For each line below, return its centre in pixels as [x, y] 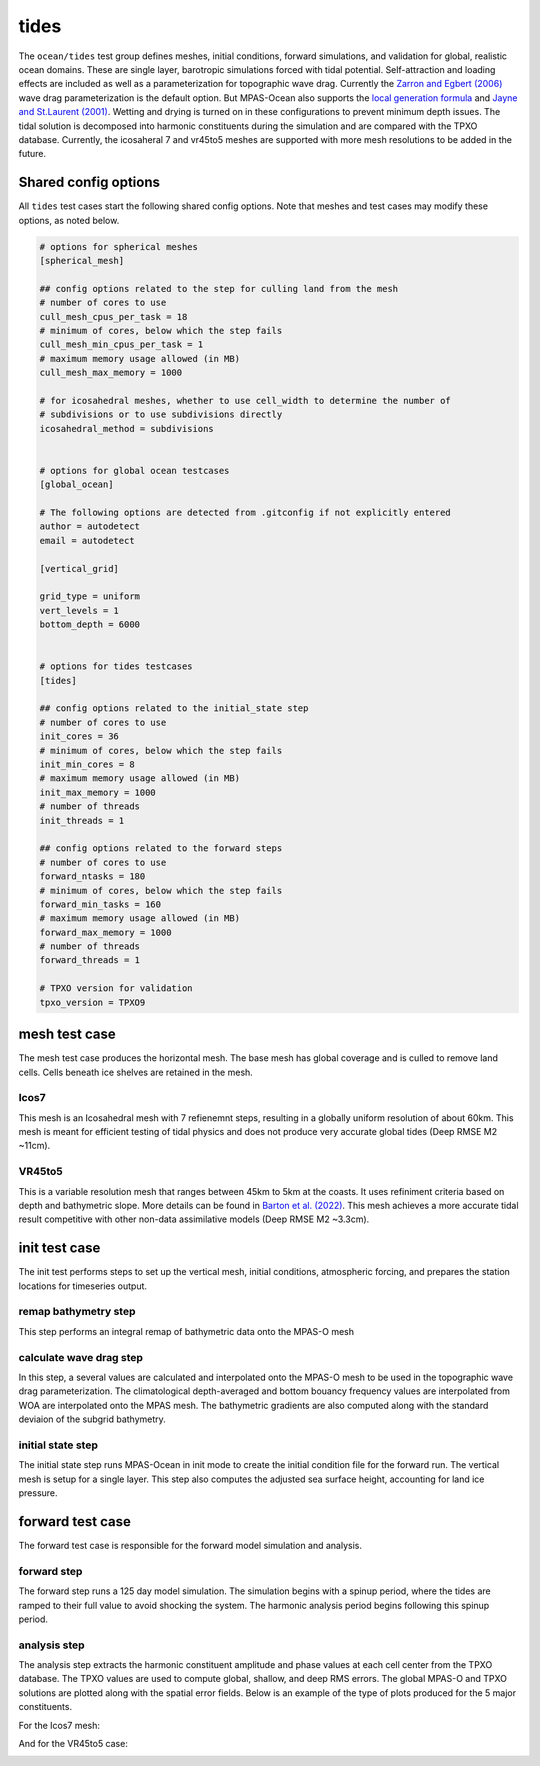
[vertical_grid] [79, 568]
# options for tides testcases [116, 666]
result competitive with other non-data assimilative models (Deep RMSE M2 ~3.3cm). [194, 1219]
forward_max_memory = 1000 [105, 932]
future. [32, 154]
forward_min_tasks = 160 [100, 904]
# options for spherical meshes [119, 246]
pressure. [38, 1493]
